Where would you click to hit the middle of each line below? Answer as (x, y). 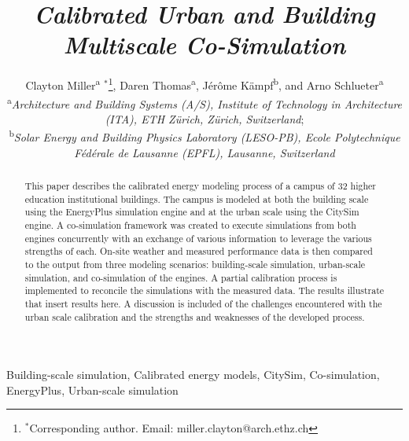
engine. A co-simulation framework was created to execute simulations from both (190, 225)
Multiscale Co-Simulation (204, 45)
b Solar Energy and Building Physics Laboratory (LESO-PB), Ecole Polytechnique (204, 136)
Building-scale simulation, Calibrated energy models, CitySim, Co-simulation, (193, 375)
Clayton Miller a (63, 84)
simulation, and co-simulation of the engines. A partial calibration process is (181, 277)
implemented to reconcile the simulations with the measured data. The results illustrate (204, 290)
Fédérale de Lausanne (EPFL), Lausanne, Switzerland (204, 152)
